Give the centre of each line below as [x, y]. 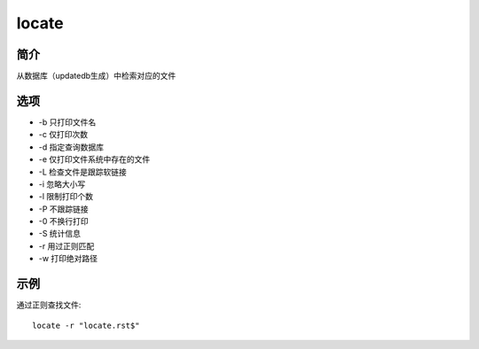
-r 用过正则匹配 [67, 246]
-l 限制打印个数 [66, 197]
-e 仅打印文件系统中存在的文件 [94, 159]
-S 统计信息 [60, 234]
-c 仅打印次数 [63, 135]
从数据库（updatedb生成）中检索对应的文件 [96, 76]
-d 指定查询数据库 [71, 147]
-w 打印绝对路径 [68, 259]
